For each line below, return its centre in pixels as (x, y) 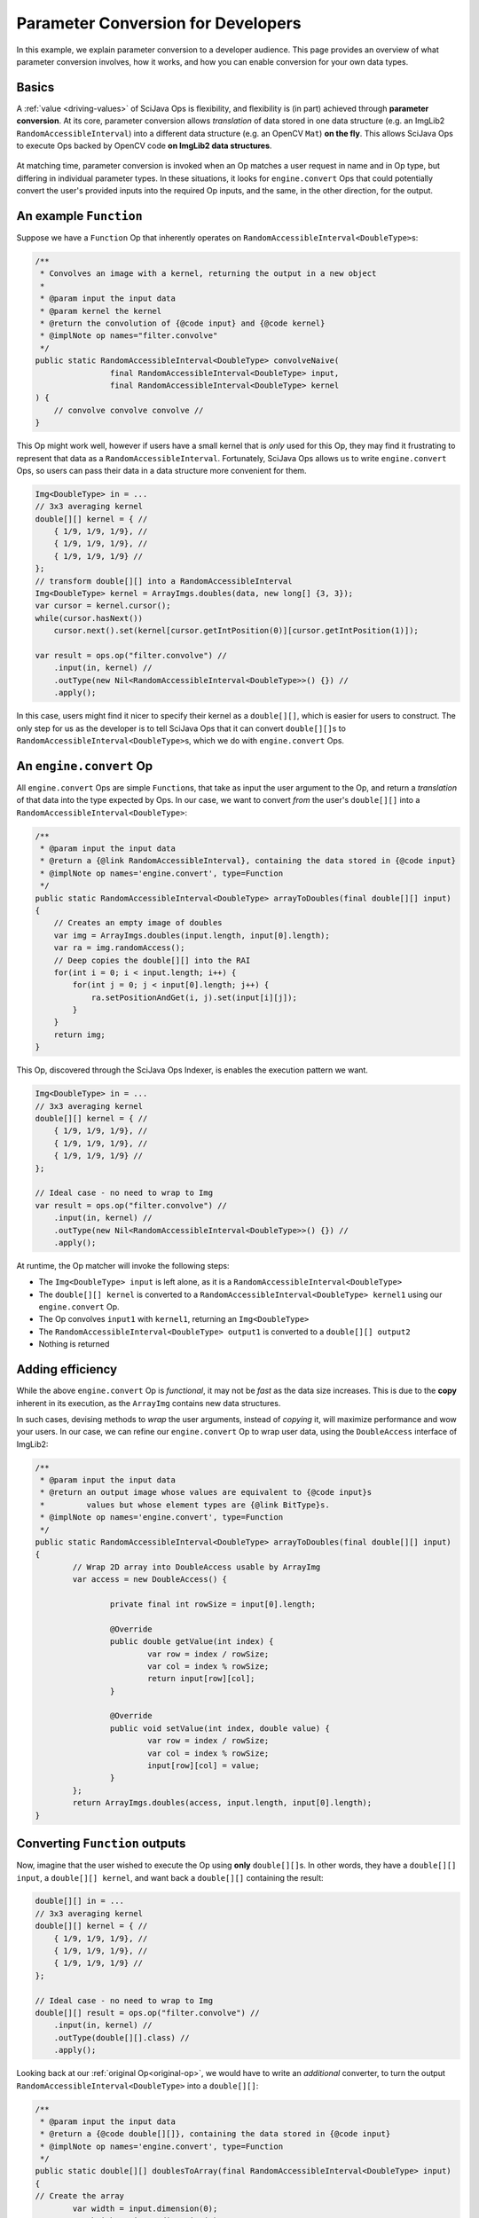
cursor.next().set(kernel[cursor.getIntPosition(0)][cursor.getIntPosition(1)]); (236, 631)
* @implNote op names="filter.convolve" (129, 336)
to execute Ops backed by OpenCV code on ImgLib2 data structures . (144, 146)
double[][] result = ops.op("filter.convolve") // (148, 2013)
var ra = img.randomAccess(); (119, 948)
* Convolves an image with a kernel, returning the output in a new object (208, 274)
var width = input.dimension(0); (145, 2208)
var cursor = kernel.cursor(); (103, 606)
